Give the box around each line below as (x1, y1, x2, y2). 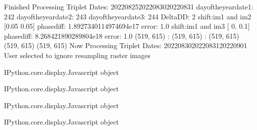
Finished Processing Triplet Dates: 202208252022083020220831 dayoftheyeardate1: (4, 1, 254, 11)
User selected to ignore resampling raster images (4, 50, 151, 60)
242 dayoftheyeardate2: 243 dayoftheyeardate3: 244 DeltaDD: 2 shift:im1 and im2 (4, 11, 252, 21)
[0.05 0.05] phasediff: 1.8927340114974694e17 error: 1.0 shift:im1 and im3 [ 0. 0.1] (4, 21, 250, 31)
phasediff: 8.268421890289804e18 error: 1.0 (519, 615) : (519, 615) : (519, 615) (4, 30, 240, 41)
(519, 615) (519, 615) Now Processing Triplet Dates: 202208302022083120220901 (4, 40, 248, 51)
